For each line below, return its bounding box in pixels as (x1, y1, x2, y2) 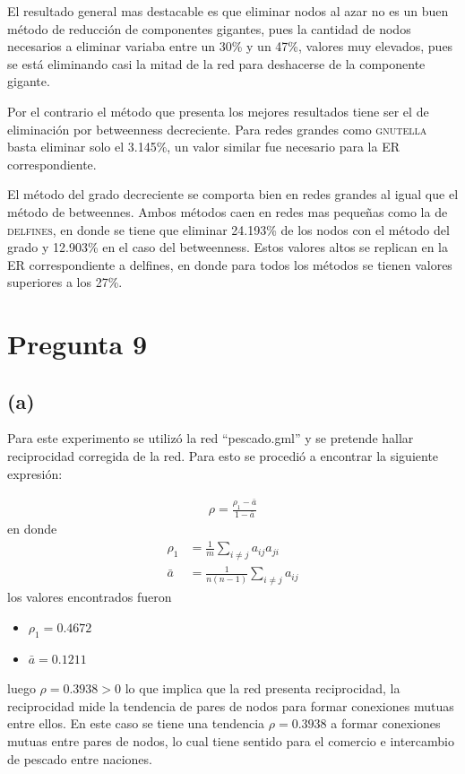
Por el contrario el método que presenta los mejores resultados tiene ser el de (7, 101, 429, 120)
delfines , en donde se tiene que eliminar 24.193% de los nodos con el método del (7, 220, 450, 239)
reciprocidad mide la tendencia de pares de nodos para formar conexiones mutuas (7, 696, 454, 715)
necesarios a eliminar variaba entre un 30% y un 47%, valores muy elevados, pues (7, 37, 453, 56)
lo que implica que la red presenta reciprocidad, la (125, 679, 400, 698)
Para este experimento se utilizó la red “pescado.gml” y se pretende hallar (7, 429, 414, 448)
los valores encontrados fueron (7, 587, 172, 606)
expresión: (7, 464, 63, 483)
